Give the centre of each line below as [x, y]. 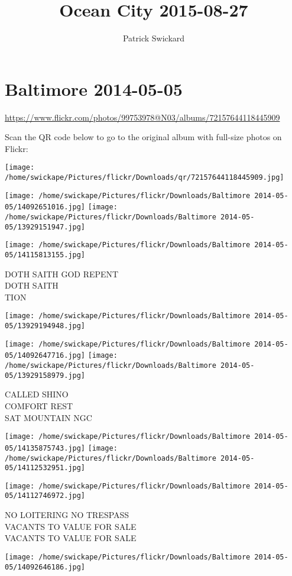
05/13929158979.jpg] [45, 375]
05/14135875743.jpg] [45, 448]
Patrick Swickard [154, 38]
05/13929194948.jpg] [45, 326]
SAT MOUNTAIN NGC [48, 417]
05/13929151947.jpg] [45, 227]
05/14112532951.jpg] [45, 468]
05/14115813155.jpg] [45, 255]
